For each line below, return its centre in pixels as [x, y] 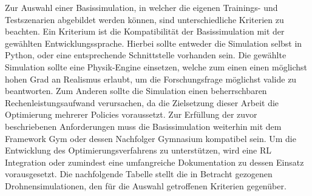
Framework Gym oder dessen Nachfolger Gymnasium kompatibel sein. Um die [151, 138]
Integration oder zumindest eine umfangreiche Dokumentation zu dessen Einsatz [154, 162]
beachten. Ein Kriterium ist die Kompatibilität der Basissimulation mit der [145, 31]
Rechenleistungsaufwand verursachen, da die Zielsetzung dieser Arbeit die [142, 102]
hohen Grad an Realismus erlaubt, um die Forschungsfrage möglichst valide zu [151, 79]
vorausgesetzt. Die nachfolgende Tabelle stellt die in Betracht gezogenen [139, 174]
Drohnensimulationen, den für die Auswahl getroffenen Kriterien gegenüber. [146, 185]
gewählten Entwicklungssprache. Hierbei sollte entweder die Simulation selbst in [154, 43]
